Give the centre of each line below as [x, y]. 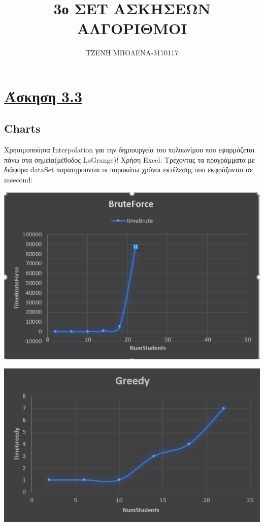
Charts [22, 128]
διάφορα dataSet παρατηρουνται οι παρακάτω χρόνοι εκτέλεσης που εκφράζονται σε [128, 169]
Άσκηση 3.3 [43, 96]
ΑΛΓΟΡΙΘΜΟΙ [132, 28]
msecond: [19, 180]
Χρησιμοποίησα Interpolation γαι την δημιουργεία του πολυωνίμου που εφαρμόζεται [129, 150]
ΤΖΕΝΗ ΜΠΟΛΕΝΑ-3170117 [132, 53]
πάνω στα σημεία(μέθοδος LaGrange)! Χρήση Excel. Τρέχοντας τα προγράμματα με [129, 159]
